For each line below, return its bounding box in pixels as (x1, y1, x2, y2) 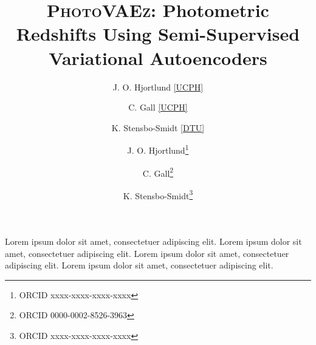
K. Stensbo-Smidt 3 (123, 187, 193, 202)
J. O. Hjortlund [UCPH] (112, 80, 204, 93)
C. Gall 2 (142, 165, 174, 179)
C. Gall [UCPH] (128, 101, 188, 114)
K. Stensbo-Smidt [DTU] (111, 121, 205, 134)
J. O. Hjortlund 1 (127, 142, 189, 156)
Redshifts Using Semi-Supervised (16, 21, 300, 46)
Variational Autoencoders (49, 45, 267, 70)
